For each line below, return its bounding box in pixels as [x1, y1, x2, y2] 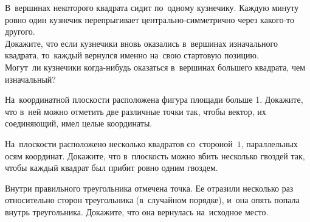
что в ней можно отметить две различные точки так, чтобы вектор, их [5, 105, 266, 117]
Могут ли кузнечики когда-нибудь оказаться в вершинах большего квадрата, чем [5, 60, 306, 73]
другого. [5, 25, 35, 38]
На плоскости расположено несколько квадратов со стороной [5, 137, 233, 150]
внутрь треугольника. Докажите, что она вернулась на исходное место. [5, 205, 269, 218]
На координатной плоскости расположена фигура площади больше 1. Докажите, [5, 93, 303, 106]
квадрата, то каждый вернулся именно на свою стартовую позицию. [5, 49, 259, 61]
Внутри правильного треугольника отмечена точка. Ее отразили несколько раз [5, 181, 294, 194]
